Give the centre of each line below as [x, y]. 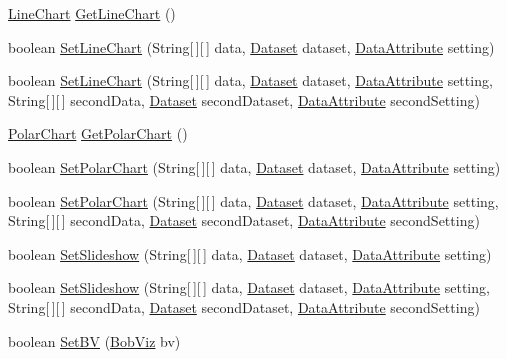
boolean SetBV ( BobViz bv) [94, 340]
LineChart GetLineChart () [92, 13]
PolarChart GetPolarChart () [98, 133]
